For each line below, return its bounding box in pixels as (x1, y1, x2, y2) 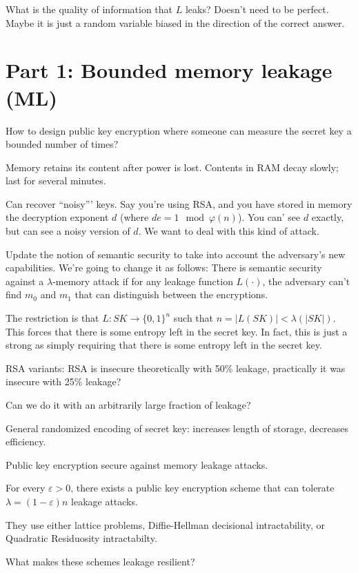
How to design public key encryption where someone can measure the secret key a (6, 123, 352, 137)
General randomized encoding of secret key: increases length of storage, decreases (6, 420, 348, 435)
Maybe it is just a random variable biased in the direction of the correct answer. (6, 15, 345, 30)
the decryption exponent (6, 210, 109, 224)
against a (6, 273, 44, 288)
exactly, (311, 210, 344, 224)
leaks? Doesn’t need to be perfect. (185, 2, 329, 16)
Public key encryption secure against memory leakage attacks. (6, 457, 268, 472)
